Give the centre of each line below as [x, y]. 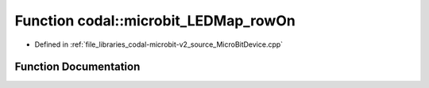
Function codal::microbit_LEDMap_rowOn [155, 21]
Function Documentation [77, 67]
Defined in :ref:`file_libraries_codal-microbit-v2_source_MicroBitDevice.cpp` [159, 44]
